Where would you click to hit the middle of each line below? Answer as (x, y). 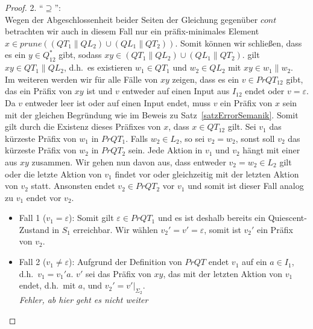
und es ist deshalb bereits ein (211, 218)
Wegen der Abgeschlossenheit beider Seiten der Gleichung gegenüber (131, 19)
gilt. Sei (242, 126)
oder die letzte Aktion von (53, 174)
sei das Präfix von (118, 273)
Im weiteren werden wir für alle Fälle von (81, 79)
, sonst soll (255, 138)
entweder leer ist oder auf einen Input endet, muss (118, 102)
